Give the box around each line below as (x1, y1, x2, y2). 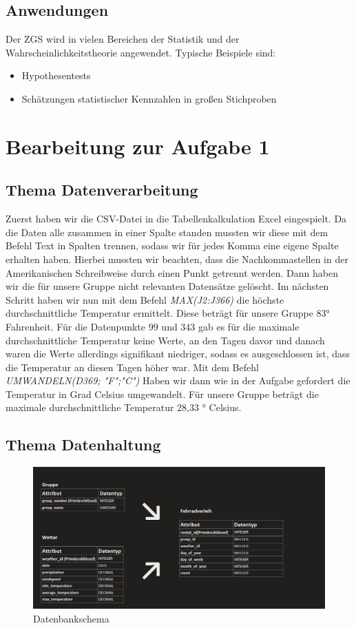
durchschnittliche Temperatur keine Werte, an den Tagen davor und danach (6, 333, 325, 347)
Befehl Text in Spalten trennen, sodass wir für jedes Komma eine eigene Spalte (6, 238, 339, 253)
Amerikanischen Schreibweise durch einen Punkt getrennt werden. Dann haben (6, 265, 338, 280)
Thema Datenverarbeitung (6, 179, 198, 200)
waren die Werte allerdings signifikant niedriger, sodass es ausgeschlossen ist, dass (6, 346, 350, 361)
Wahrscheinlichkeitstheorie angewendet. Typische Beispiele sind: (6, 45, 276, 59)
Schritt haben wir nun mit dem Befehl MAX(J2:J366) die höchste (6, 292, 284, 306)
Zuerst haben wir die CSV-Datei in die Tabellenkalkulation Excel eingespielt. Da (6, 211, 347, 226)
